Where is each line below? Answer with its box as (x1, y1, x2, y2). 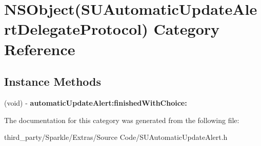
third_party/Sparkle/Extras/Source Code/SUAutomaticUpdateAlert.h (4, 132, 228, 142)
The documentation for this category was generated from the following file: (4, 114, 239, 125)
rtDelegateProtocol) (4, 18, 148, 39)
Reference (4, 38, 75, 59)
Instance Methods (4, 74, 101, 89)
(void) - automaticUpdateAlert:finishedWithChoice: (4, 97, 187, 108)
